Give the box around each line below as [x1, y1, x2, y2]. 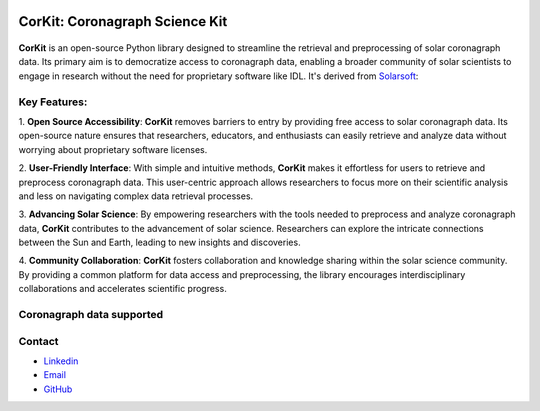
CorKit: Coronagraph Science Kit [18, 13, 228, 30]
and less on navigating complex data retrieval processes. [18, 190, 254, 202]
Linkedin [43, 355, 79, 367]
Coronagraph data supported [18, 308, 164, 321]
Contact [18, 334, 59, 348]
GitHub [43, 383, 73, 395]
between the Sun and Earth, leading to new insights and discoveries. [18, 236, 301, 249]
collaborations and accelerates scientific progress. [18, 283, 227, 295]
